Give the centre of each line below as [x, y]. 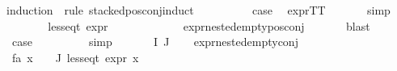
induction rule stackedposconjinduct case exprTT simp [198, 10]
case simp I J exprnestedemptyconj [155, 42]
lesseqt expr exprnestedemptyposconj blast [209, 25]
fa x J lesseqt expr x [75, 57]
